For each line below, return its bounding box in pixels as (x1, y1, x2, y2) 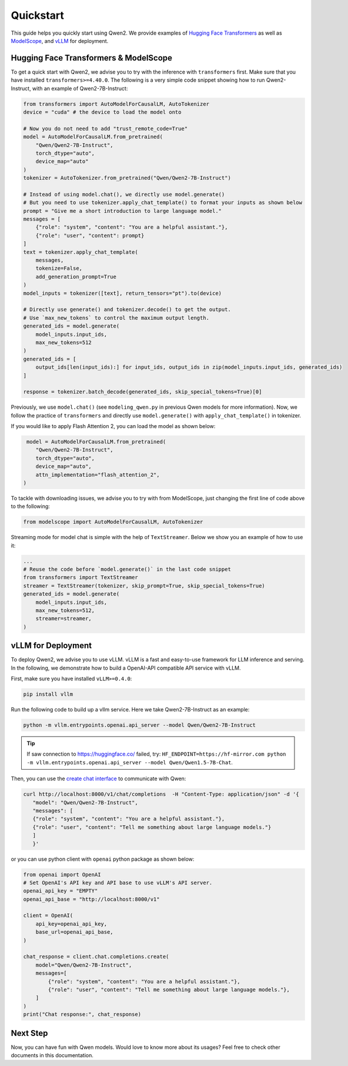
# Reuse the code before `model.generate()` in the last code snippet (23, 566, 232, 573)
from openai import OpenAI (23, 871, 101, 878)
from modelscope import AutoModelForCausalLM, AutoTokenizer (23, 519, 203, 526)
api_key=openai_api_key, (35, 920, 108, 927)
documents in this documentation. (11, 1052, 94, 1059)
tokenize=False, (35, 265, 82, 272)
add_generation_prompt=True (35, 273, 117, 280)
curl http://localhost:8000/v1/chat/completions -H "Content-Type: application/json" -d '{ (23, 791, 299, 798)
